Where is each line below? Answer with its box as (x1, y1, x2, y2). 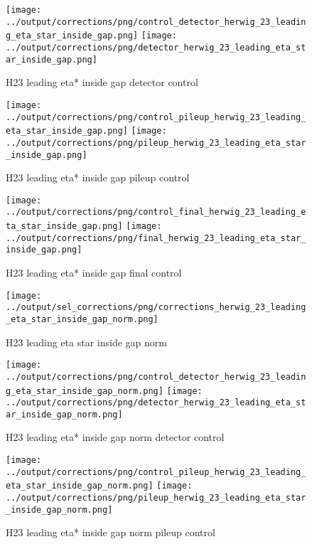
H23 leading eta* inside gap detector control (6, 75, 198, 90)
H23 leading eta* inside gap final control (6, 265, 182, 280)
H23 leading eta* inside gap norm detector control (6, 430, 225, 444)
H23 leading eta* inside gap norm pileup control (6, 525, 215, 540)
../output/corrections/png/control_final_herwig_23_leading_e (6, 207, 306, 218)
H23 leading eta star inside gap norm (6, 334, 167, 349)
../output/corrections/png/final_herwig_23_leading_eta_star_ (6, 233, 306, 243)
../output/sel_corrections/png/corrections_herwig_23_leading (6, 302, 306, 313)
